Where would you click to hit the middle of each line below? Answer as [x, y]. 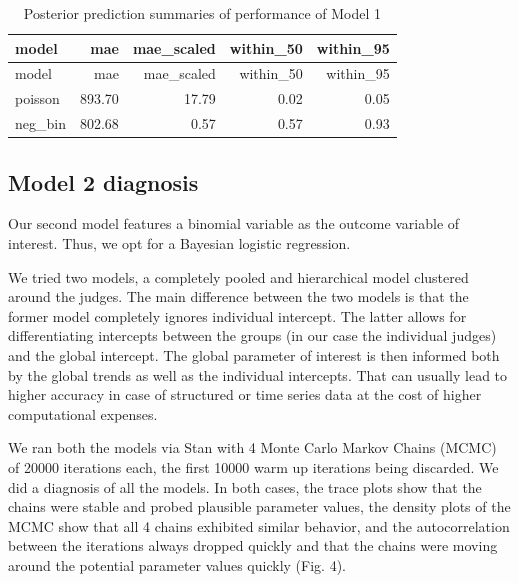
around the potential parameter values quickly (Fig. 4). [177, 564]
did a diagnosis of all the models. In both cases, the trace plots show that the [245, 486]
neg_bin [40, 123]
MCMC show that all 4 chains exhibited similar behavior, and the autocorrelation [259, 525]
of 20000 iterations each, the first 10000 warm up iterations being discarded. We [253, 466]
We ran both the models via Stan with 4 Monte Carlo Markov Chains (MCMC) [252, 447]
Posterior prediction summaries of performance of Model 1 [202, 13]
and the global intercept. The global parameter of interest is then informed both [254, 354]
